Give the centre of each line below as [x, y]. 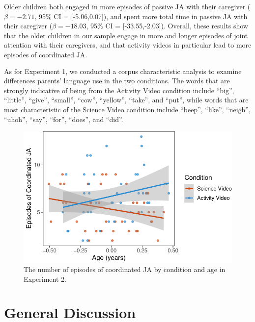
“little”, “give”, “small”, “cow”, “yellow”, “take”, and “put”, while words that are [126, 100]
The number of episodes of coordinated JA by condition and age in [125, 269]
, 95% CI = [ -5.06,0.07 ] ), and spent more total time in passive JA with [141, 16]
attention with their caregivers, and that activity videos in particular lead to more [128, 45]
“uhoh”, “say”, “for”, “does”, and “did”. [64, 119]
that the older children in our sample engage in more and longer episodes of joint [126, 35]
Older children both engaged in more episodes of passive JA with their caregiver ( [127, 6]
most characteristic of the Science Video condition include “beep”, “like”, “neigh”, [127, 109]
